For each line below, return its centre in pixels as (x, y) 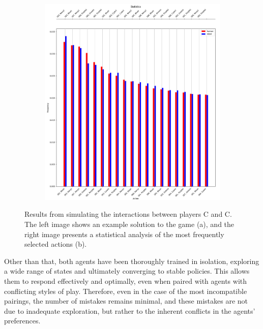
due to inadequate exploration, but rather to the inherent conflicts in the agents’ (130, 310)
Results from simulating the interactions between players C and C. (128, 214)
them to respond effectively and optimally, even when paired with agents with (126, 281)
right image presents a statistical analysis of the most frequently (124, 234)
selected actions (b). (56, 244)
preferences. (22, 321)
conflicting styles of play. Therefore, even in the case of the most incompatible (126, 291)
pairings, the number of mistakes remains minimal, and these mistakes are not (126, 301)
